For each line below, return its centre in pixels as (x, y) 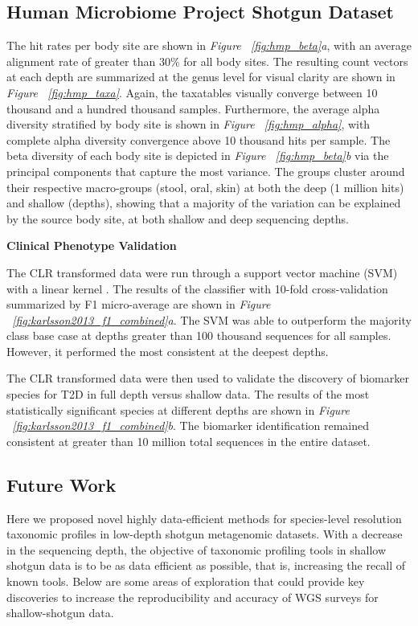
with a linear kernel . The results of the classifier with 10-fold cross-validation (197, 288)
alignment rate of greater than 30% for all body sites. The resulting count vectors (207, 61)
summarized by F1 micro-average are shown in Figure (139, 304)
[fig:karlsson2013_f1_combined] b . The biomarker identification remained (191, 426)
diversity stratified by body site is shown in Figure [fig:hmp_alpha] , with (189, 124)
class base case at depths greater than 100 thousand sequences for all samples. (199, 336)
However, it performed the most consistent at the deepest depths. (168, 351)
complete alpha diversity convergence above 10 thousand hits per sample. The (199, 139)
